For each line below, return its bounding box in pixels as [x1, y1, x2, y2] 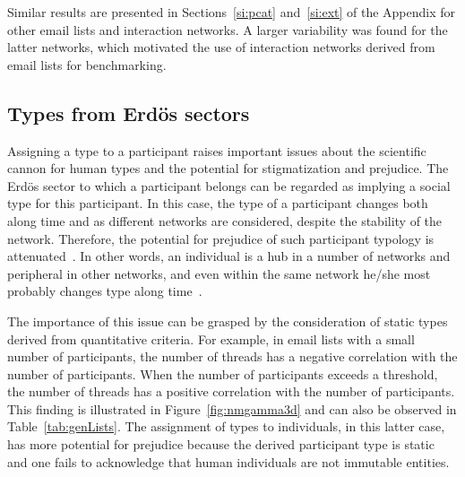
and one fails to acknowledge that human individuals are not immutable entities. [7, 452, 450, 471]
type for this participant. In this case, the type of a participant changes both [7, 194, 428, 212]
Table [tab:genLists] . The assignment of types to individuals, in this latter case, [7, 417, 445, 436]
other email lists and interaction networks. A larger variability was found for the [7, 20, 448, 39]
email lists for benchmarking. [7, 55, 167, 74]
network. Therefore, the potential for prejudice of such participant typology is [7, 229, 435, 247]
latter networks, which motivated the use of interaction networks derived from [7, 38, 435, 56]
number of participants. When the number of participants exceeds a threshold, [7, 364, 438, 383]
